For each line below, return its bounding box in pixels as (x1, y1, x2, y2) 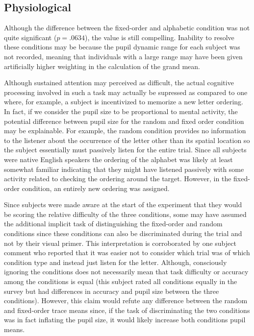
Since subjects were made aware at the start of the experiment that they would (4, 199, 242, 210)
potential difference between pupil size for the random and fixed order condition (4, 116, 244, 126)
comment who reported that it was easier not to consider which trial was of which (4, 247, 250, 258)
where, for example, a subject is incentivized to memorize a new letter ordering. (4, 96, 244, 107)
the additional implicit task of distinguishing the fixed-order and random (4, 218, 223, 229)
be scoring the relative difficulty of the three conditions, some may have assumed (4, 209, 247, 219)
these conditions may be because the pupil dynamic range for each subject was (4, 42, 240, 52)
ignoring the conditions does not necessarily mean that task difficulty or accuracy (4, 266, 249, 277)
